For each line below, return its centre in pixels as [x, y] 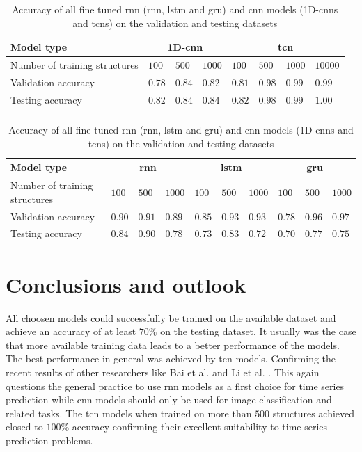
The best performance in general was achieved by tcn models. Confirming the [171, 358]
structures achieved [314, 413]
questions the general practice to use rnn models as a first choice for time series [175, 386]
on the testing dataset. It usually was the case [258, 331]
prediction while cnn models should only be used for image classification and [169, 399]
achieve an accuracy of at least [71, 331]
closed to [24, 427]
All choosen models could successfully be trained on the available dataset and [171, 317]
